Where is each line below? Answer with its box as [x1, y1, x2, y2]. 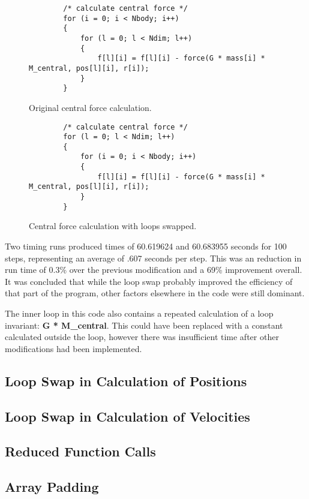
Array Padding [5, 477, 99, 496]
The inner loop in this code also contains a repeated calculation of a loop [5, 306, 274, 319]
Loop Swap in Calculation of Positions [5, 371, 247, 390]
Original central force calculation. [29, 101, 152, 113]
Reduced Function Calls [5, 442, 156, 461]
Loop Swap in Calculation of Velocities [5, 407, 250, 425]
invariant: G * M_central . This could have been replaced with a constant [5, 318, 283, 331]
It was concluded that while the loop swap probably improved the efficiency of [5, 275, 293, 287]
